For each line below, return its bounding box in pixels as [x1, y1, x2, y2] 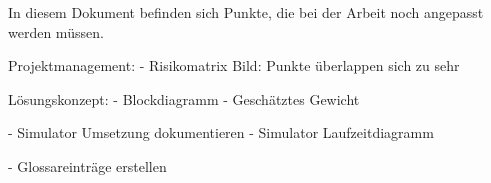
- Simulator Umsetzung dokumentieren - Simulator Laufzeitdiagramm [8, 122, 434, 143]
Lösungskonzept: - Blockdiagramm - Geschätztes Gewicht [8, 88, 360, 109]
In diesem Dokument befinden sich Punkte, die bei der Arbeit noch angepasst [8, 2, 484, 22]
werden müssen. [8, 21, 104, 42]
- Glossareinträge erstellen [8, 155, 167, 176]
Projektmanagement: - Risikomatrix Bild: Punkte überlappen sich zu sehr [8, 55, 460, 76]
